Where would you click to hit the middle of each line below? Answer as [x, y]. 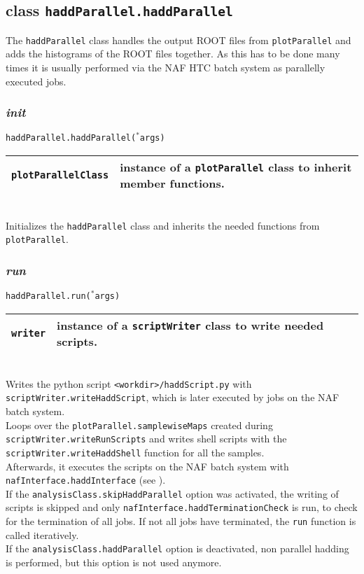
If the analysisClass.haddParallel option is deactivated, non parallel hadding [177, 548]
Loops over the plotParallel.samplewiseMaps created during [139, 425]
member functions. [172, 183]
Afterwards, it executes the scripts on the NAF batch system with [147, 466]
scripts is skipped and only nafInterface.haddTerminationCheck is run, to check [182, 507]
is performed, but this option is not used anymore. [114, 562]
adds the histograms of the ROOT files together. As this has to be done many [173, 54]
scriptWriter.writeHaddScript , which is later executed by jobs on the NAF [173, 397]
